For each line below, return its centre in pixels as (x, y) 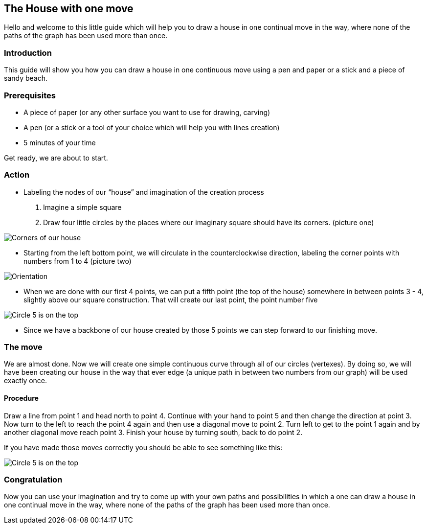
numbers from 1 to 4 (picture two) (78, 261)
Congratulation (33, 480)
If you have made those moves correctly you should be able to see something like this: (143, 447)
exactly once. (26, 381)
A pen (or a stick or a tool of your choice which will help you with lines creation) (152, 127)
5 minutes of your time (60, 142)
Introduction (28, 53)
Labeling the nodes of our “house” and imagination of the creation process (144, 192)
